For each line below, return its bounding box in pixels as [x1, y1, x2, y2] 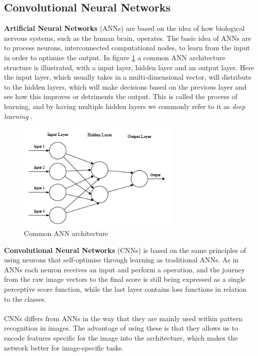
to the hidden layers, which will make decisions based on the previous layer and [4, 81, 247, 92]
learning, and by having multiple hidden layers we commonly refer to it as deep [4, 101, 246, 111]
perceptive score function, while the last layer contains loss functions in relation [4, 284, 247, 294]
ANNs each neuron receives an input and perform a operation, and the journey [4, 264, 245, 274]
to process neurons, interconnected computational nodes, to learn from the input [4, 42, 250, 53]
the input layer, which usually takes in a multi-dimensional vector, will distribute [4, 72, 252, 82]
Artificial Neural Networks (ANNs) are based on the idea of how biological [4, 23, 245, 33]
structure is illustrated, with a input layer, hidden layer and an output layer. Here [4, 62, 255, 72]
